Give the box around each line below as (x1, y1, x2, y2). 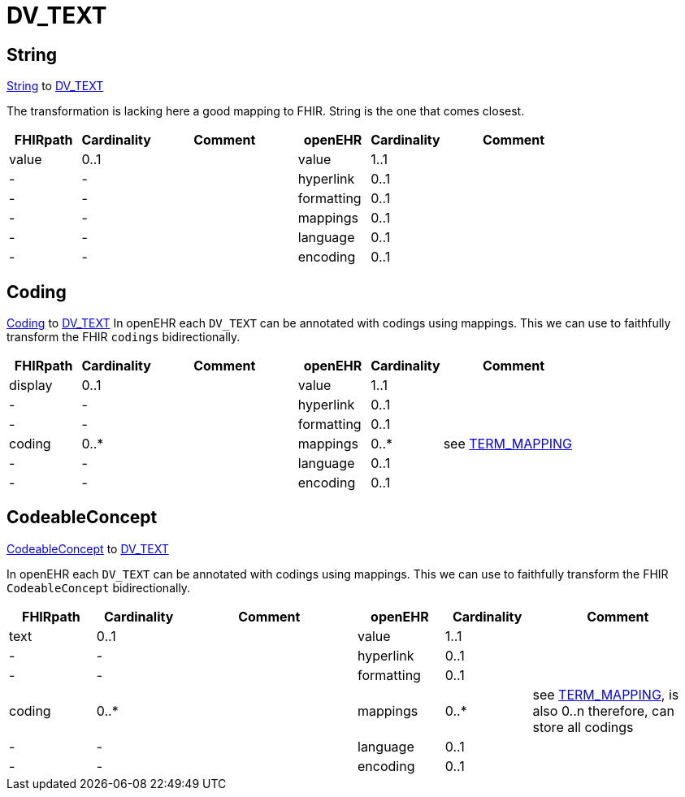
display (9, 377, 53, 394)
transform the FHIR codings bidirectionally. (7, 330, 241, 344)
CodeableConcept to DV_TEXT (7, 541, 169, 556)
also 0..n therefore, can (532, 702, 674, 719)
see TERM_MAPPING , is (532, 686, 679, 703)
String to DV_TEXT (7, 79, 104, 93)
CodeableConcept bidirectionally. (7, 580, 191, 595)
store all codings (532, 718, 634, 735)
